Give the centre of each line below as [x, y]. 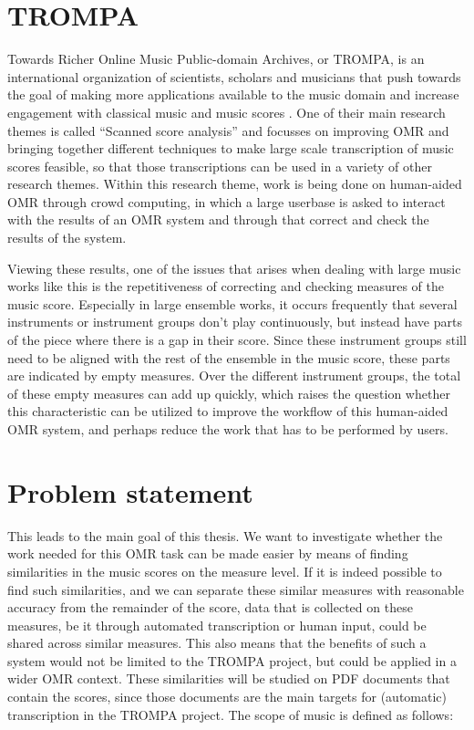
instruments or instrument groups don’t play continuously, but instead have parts [235, 322]
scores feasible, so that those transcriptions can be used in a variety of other [220, 166]
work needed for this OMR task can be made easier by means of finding [208, 553]
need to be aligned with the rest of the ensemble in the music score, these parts [229, 357]
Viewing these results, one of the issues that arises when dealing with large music [234, 268]
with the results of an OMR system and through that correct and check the [218, 219]
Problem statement [130, 491]
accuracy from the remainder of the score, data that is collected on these [210, 607]
